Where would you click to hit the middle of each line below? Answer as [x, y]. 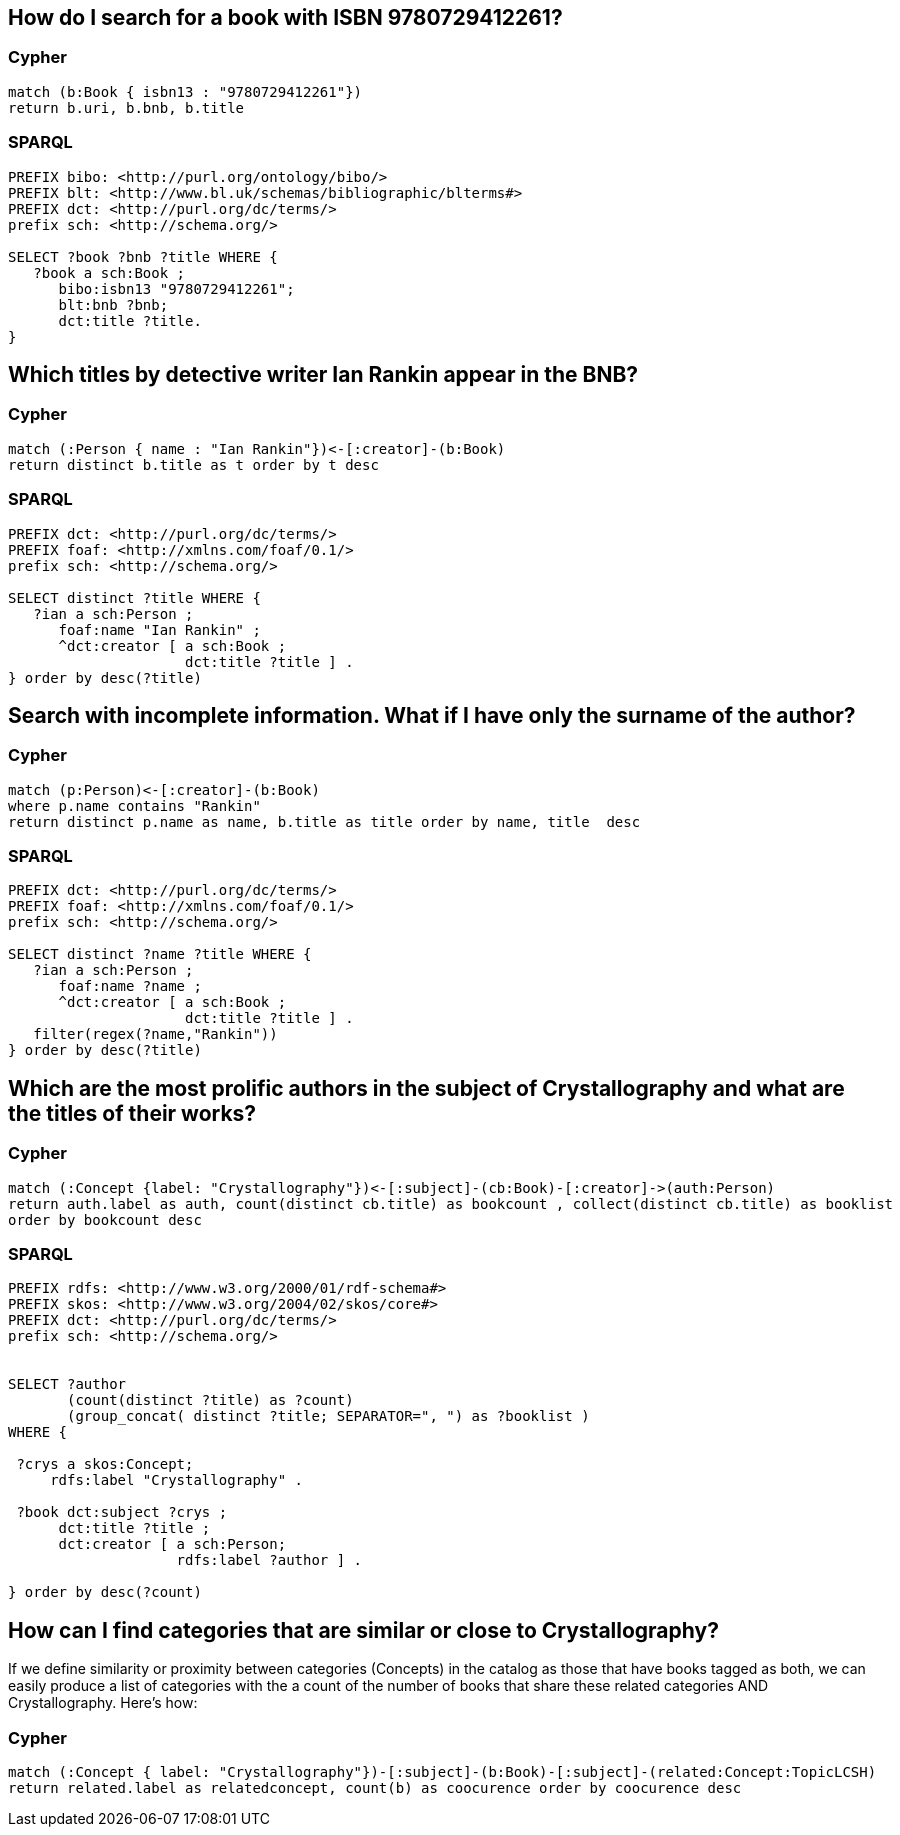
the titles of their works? [132, 1113]
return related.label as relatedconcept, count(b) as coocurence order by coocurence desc [375, 1788]
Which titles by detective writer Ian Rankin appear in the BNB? [323, 374]
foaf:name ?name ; [130, 986]
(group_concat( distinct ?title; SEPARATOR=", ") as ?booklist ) [328, 1416]
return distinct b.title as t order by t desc [193, 464]
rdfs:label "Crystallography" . [177, 1480]
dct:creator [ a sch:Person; [172, 1544]
